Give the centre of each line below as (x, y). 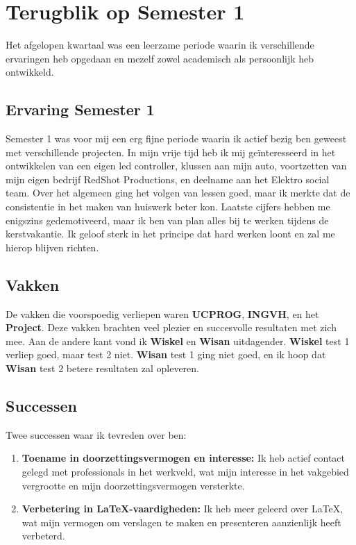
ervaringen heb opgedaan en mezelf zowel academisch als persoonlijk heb (160, 58)
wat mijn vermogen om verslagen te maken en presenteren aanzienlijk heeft (181, 522)
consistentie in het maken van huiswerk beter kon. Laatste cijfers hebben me (168, 207)
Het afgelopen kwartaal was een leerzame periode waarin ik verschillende (160, 45)
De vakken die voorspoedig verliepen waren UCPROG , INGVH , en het (162, 313)
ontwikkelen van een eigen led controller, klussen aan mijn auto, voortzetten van (176, 166)
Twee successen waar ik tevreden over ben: (96, 434)
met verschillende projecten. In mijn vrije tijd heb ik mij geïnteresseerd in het (171, 152)
